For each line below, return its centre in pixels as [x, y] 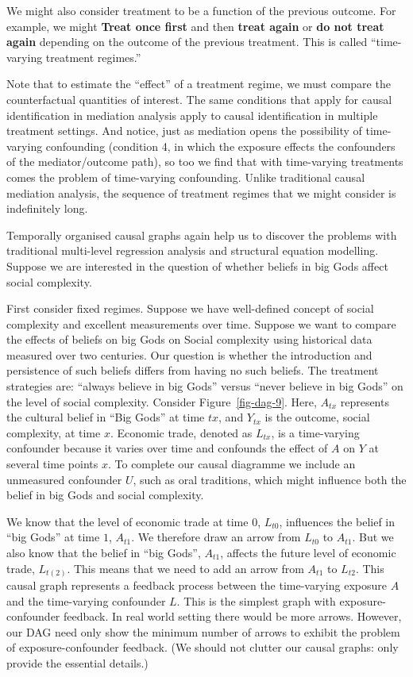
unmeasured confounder [64, 479]
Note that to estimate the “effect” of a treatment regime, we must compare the [199, 84]
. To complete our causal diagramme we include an [232, 464]
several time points [52, 464]
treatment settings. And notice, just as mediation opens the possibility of [184, 131]
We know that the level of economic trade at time [127, 521]
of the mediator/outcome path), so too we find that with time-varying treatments [205, 162]
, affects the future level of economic [308, 552]
